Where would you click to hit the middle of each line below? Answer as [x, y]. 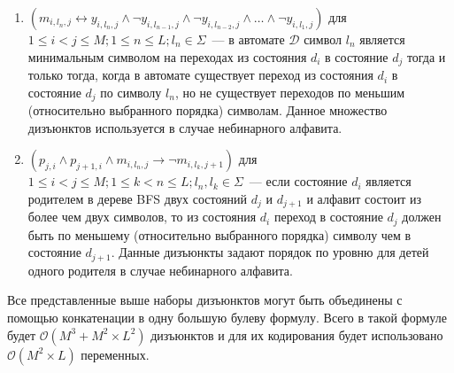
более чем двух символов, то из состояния [142, 217]
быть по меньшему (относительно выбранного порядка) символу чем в [219, 234]
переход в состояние [328, 217]
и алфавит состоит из [364, 198]
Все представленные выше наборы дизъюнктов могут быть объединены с [205, 300]
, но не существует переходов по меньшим [290, 92]
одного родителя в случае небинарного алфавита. [160, 270]
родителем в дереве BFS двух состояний [138, 198]
